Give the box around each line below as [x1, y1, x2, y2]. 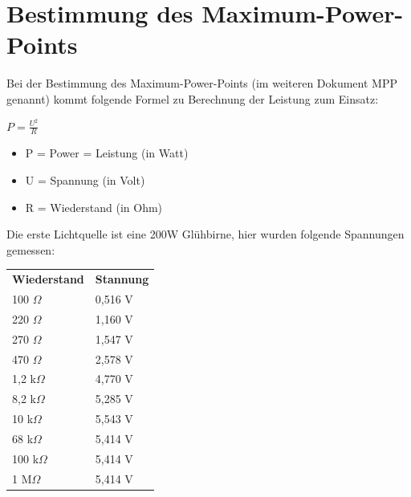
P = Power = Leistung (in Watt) [25, 145, 189, 161]
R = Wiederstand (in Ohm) [25, 198, 163, 215]
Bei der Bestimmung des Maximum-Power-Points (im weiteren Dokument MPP [6, 75, 397, 92]
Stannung [95, 271, 149, 287]
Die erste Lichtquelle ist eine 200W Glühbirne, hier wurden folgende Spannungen [6, 226, 405, 242]
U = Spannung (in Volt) [25, 172, 145, 188]
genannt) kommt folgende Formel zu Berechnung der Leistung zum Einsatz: [6, 90, 379, 107]
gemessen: [6, 241, 55, 258]
